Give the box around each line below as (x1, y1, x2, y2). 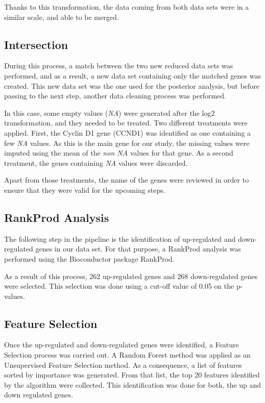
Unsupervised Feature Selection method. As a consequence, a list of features (4, 359, 242, 370)
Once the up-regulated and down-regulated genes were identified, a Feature (4, 339, 239, 350)
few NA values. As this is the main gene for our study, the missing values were (4, 137, 250, 148)
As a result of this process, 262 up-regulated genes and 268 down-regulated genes (4, 270, 258, 281)
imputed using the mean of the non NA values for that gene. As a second (4, 147, 233, 158)
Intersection (4, 36, 68, 52)
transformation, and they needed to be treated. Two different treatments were (4, 117, 248, 128)
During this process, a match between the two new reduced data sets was (4, 60, 233, 71)
